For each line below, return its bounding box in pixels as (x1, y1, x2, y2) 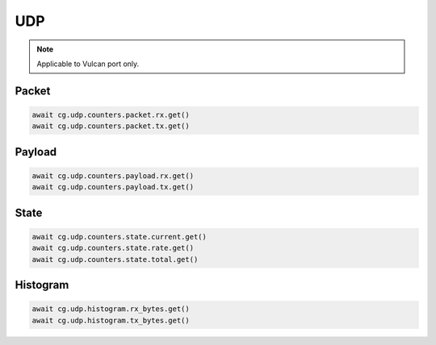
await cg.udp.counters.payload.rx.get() (31, 171, 194, 181)
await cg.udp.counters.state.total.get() (31, 255, 199, 264)
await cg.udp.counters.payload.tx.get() (31, 182, 194, 192)
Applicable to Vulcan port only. (36, 59, 140, 69)
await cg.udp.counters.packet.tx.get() (31, 122, 190, 131)
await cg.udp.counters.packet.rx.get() (31, 110, 190, 119)
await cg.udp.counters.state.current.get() (31, 232, 208, 241)
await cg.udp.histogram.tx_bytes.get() (31, 315, 190, 325)
